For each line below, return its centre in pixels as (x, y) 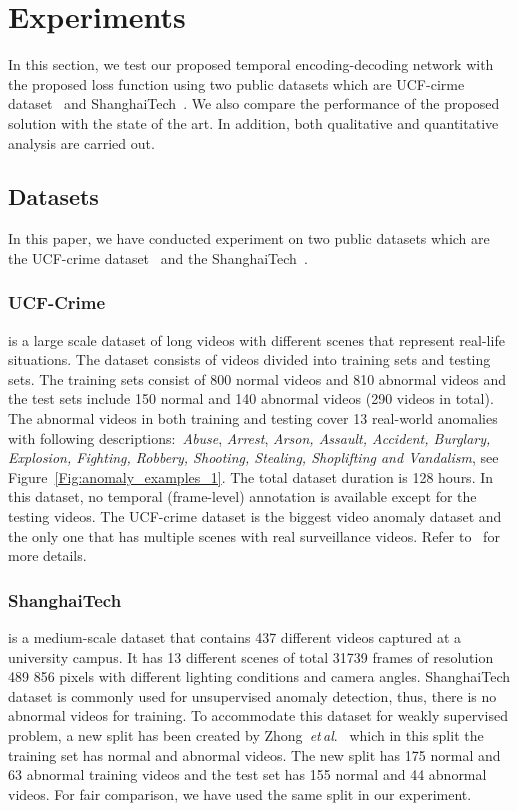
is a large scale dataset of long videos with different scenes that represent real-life (256, 339)
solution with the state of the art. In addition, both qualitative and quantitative (253, 122)
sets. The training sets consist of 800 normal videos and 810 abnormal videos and (257, 378)
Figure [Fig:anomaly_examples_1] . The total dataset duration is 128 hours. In (251, 476)
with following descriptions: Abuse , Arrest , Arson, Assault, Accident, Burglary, (249, 437)
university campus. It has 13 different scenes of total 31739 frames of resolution (251, 656)
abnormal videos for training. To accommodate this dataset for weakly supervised (258, 715)
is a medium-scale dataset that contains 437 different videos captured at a (235, 637)
